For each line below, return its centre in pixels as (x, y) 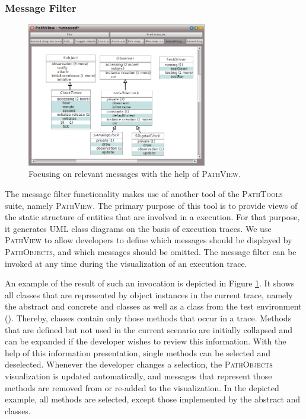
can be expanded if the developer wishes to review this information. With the (146, 341)
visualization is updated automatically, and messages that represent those (138, 376)
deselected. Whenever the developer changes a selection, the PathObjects (139, 364)
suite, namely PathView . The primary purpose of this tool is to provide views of (151, 205)
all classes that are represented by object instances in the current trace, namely (149, 294)
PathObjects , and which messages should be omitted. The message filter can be (151, 252)
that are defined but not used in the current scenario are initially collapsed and (149, 329)
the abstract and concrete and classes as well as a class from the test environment (153, 306)
